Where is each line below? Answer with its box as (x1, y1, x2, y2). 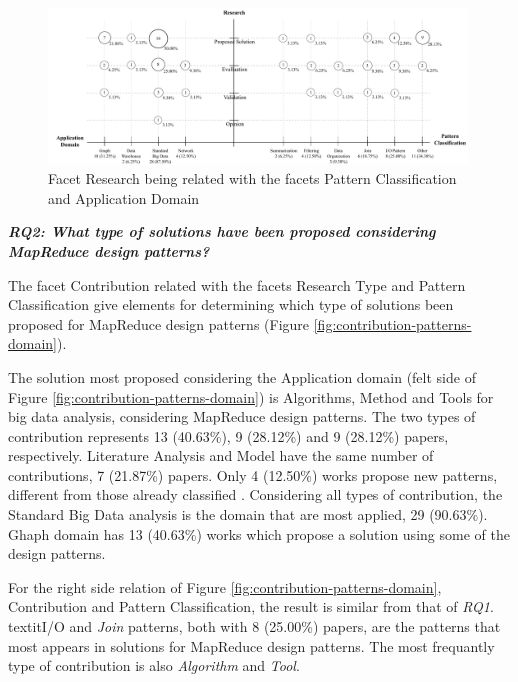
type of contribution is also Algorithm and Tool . (8, 655, 300, 676)
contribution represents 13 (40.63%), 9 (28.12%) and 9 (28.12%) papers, (8, 425, 449, 446)
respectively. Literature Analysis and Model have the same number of (8, 445, 434, 466)
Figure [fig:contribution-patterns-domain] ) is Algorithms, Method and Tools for (8, 386, 494, 407)
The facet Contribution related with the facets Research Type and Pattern (8, 274, 466, 295)
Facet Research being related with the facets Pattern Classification (48, 168, 457, 189)
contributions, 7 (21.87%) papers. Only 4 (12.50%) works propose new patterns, (8, 464, 498, 485)
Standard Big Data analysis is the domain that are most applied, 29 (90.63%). (8, 504, 488, 525)
